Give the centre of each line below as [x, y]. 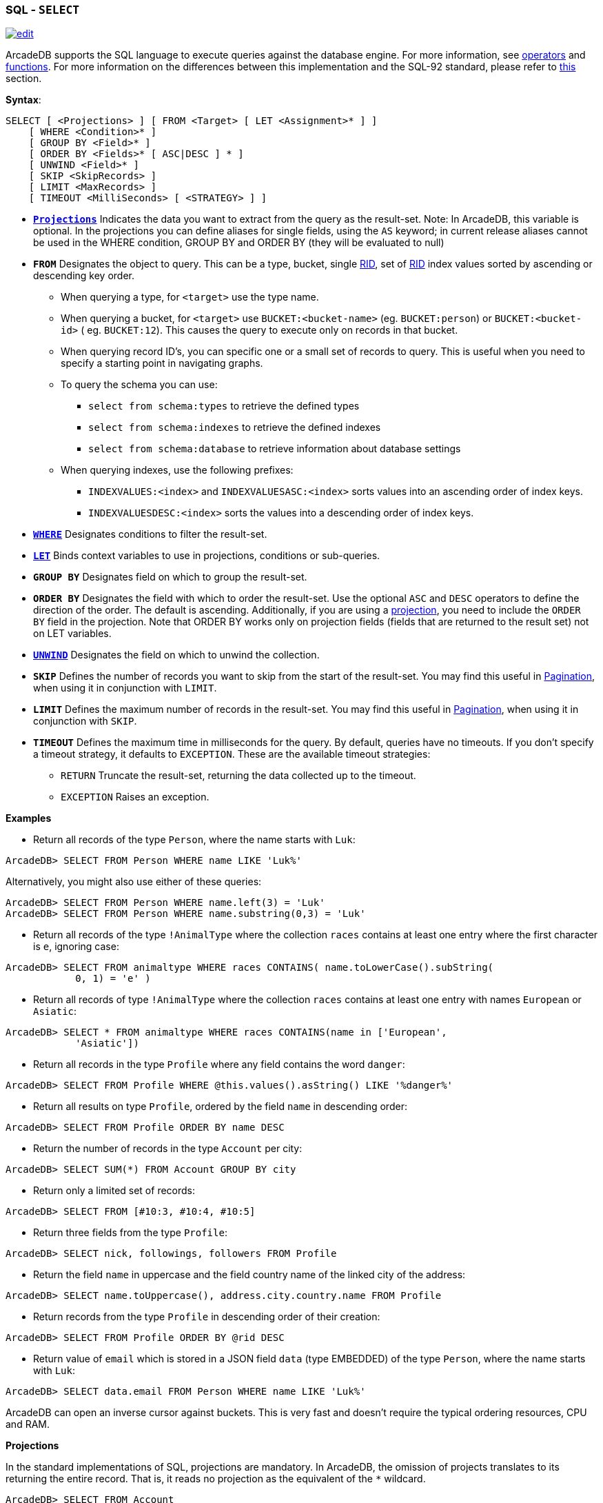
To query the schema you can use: [139, 385]
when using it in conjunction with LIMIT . [125, 688]
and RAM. [28, 1424]
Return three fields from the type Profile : [130, 1233]
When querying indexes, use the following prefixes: [177, 470]
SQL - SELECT [43, 10]
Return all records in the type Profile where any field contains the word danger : [219, 1065]
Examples [29, 818]
